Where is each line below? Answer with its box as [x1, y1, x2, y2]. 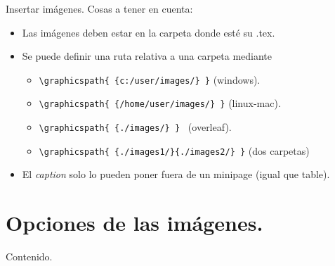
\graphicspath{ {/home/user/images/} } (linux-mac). [39, 96, 281, 110]
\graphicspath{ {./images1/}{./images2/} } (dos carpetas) [39, 143, 310, 158]
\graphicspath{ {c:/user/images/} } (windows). [39, 72, 261, 87]
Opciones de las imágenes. [6, 208, 263, 237]
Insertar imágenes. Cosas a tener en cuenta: [6, 1, 193, 15]
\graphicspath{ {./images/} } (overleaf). [39, 120, 232, 134]
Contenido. [6, 249, 53, 264]
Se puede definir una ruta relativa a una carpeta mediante [22, 49, 272, 63]
